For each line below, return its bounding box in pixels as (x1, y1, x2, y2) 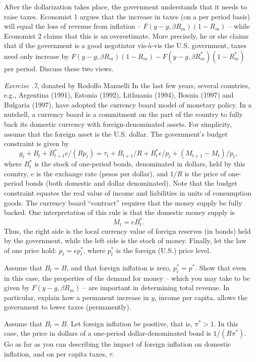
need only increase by (4, 51, 69, 61)
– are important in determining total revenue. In (83, 282, 230, 293)
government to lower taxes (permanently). (4, 302, 131, 312)
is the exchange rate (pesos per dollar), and (36, 168, 168, 178)
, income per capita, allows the (154, 292, 248, 302)
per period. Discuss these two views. (4, 63, 114, 73)
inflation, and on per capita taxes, (4, 349, 107, 359)
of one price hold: (4, 245, 57, 255)
